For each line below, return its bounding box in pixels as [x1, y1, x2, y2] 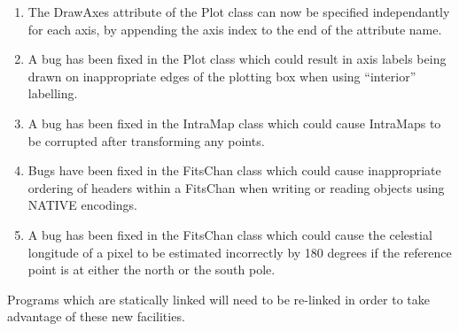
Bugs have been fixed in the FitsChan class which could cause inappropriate [27, 161, 441, 180]
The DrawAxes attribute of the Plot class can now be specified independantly [27, 3, 450, 20]
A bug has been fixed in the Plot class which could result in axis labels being [27, 50, 447, 68]
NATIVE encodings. [27, 196, 137, 214]
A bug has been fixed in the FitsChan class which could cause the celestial [27, 225, 432, 243]
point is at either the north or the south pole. [27, 260, 276, 279]
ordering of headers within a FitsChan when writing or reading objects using [27, 178, 445, 196]
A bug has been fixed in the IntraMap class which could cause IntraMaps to [27, 113, 441, 132]
